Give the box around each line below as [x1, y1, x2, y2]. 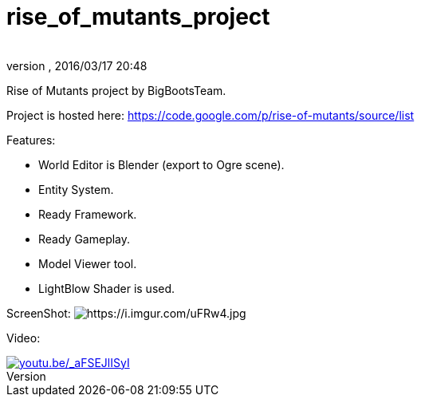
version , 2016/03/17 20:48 [6, 58, 148, 73]
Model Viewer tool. [38, 256, 137, 271]
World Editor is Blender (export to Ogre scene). [38, 157, 285, 172]
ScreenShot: [6, 306, 71, 320]
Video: [6, 330, 41, 345]
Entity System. [38, 182, 114, 196]
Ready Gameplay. [38, 231, 131, 246]
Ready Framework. [38, 207, 137, 221]
